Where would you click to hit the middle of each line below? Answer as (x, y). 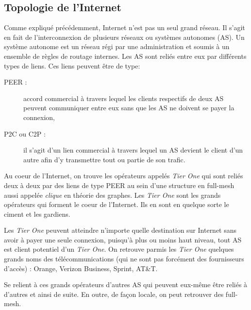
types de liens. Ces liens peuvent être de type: (72, 65)
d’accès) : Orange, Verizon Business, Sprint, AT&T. (81, 268)
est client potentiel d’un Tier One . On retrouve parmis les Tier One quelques (119, 249)
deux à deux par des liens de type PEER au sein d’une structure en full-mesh (119, 185)
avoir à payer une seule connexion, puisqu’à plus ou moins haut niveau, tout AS (123, 239)
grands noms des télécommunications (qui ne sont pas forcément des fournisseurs (124, 259)
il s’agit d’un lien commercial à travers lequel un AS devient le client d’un (133, 150)
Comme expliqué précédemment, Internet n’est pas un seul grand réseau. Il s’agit (125, 27)
